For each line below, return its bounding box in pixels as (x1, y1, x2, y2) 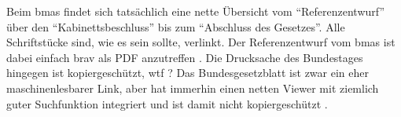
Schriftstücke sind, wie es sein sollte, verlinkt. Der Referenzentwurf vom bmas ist (6, 34, 395, 50)
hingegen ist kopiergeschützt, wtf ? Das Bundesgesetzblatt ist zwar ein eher (6, 64, 369, 81)
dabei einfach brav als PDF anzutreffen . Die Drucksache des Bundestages (6, 49, 363, 65)
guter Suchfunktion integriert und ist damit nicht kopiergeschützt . (6, 95, 328, 112)
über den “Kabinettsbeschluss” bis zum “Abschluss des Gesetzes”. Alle (6, 18, 345, 35)
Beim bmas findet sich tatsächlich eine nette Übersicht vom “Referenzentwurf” (6, 3, 385, 19)
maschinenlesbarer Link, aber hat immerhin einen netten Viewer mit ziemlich (6, 79, 379, 96)
